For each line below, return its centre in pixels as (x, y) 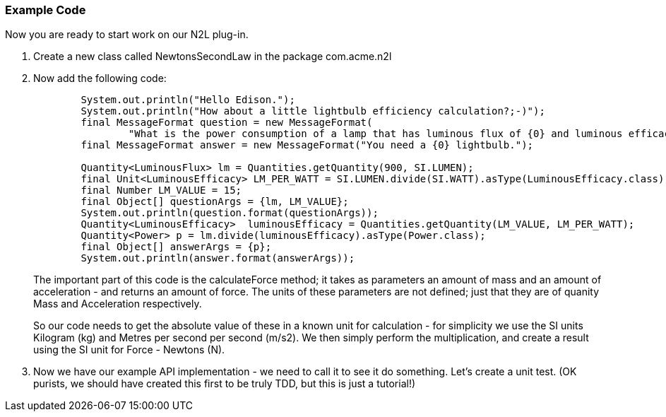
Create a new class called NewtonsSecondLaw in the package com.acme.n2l (213, 57)
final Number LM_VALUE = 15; (161, 190)
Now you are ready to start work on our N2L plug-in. (127, 35)
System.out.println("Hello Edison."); (188, 100)
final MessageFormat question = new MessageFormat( (227, 123)
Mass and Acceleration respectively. (118, 304)
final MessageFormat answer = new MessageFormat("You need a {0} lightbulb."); (307, 145)
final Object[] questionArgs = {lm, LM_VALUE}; (215, 202)
